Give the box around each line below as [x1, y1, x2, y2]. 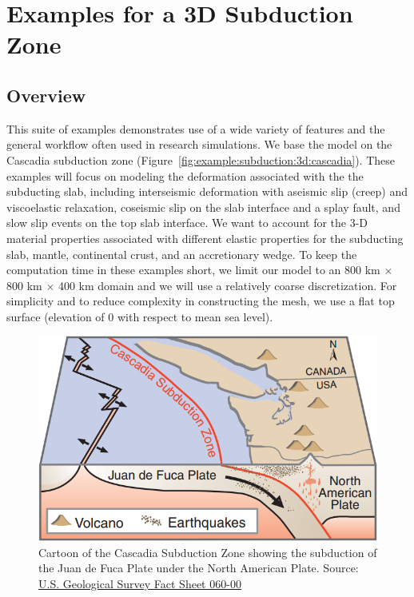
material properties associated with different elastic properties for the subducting [6, 229, 404, 246]
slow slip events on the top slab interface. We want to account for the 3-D [6, 214, 368, 231]
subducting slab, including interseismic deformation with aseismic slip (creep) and [6, 183, 408, 200]
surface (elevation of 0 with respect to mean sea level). [6, 308, 273, 324]
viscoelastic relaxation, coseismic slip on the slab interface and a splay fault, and [6, 198, 400, 215]
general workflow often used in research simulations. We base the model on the [6, 136, 392, 153]
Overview [6, 82, 86, 107]
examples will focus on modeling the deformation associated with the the [6, 167, 364, 184]
